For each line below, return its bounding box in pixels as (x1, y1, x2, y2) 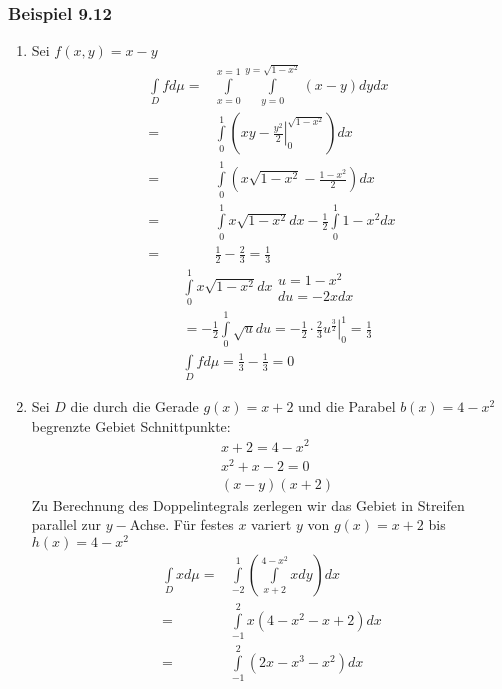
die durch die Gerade (70, 396, 199, 417)
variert (251, 514, 292, 535)
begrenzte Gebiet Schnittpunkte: (31, 415, 231, 436)
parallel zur (31, 514, 102, 535)
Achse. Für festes (129, 514, 234, 535)
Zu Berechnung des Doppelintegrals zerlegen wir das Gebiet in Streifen (31, 494, 465, 515)
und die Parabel (298, 396, 396, 417)
